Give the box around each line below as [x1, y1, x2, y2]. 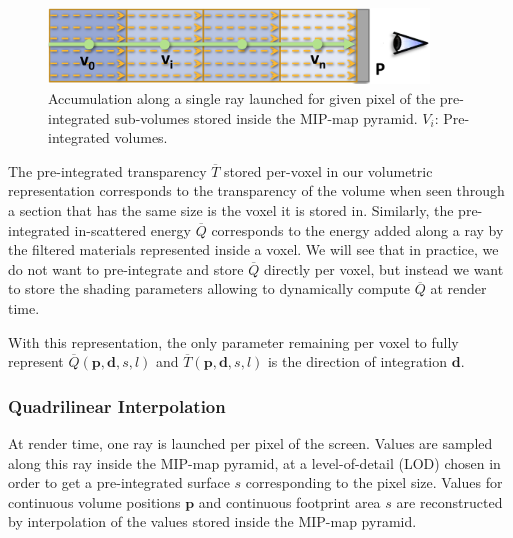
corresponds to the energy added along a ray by [211, 219, 504, 240]
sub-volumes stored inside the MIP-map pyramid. [114, 107, 418, 128]
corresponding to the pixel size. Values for [245, 472, 503, 493]
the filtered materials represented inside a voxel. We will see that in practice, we [8, 239, 499, 260]
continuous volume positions [8, 491, 181, 512]
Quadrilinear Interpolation [8, 393, 226, 418]
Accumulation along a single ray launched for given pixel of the [48, 87, 436, 108]
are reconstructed [396, 491, 503, 512]
